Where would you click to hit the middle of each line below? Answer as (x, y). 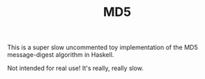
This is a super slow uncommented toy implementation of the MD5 (102, 47)
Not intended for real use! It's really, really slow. (76, 68)
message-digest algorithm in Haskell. (61, 55)
